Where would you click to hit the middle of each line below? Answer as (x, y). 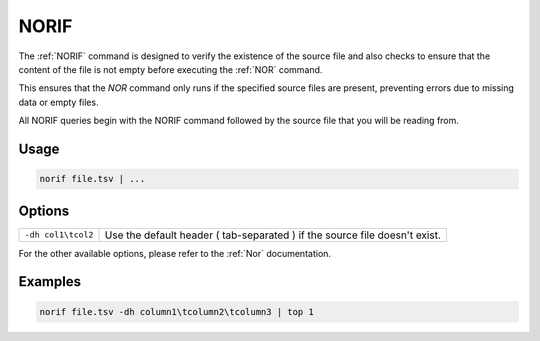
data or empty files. (58, 102)
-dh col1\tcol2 (59, 235)
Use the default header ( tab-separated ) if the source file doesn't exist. (273, 235)
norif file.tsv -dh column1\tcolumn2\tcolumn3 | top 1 (176, 311)
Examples (50, 281)
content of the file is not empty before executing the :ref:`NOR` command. (170, 69)
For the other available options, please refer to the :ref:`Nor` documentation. (175, 253)
